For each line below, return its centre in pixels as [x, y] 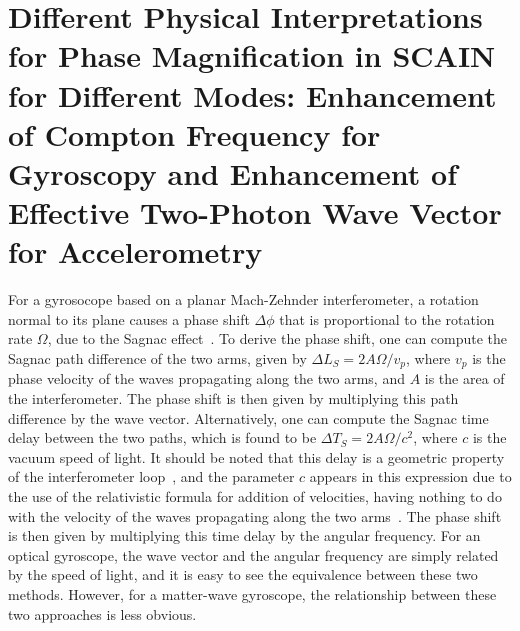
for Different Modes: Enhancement [252, 94]
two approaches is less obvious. [102, 613]
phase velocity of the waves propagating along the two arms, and [206, 378]
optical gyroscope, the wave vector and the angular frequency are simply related [253, 554]
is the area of [464, 378]
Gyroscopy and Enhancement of [232, 172]
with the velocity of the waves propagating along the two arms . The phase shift [255, 515]
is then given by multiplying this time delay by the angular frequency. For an [244, 535]
